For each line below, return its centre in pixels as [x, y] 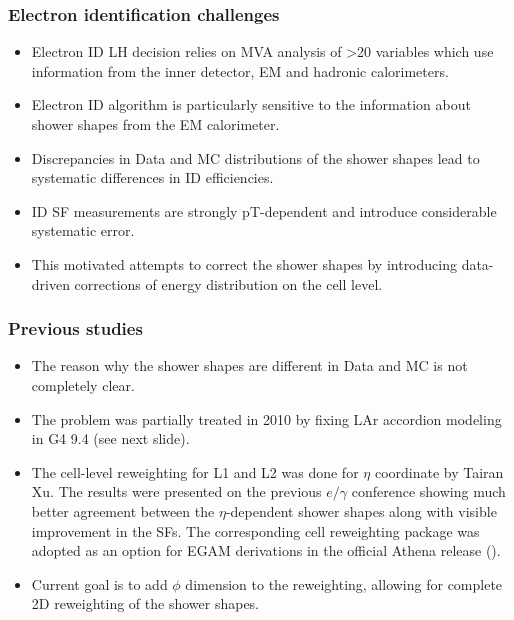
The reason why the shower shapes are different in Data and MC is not [249, 365]
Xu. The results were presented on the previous [176, 491]
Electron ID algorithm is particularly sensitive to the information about [251, 104]
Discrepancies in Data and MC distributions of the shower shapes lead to [255, 157]
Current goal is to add [99, 583]
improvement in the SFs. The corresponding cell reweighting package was [255, 530]
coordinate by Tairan [439, 471]
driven [50, 283]
